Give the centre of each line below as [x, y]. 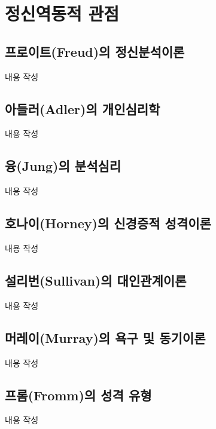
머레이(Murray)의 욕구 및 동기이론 [105, 337]
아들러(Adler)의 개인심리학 [83, 108]
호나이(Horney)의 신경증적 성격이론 [108, 223]
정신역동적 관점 [62, 13]
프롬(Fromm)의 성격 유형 [78, 395]
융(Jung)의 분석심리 [63, 166]
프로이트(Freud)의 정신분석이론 [95, 51]
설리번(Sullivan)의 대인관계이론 [96, 280]
